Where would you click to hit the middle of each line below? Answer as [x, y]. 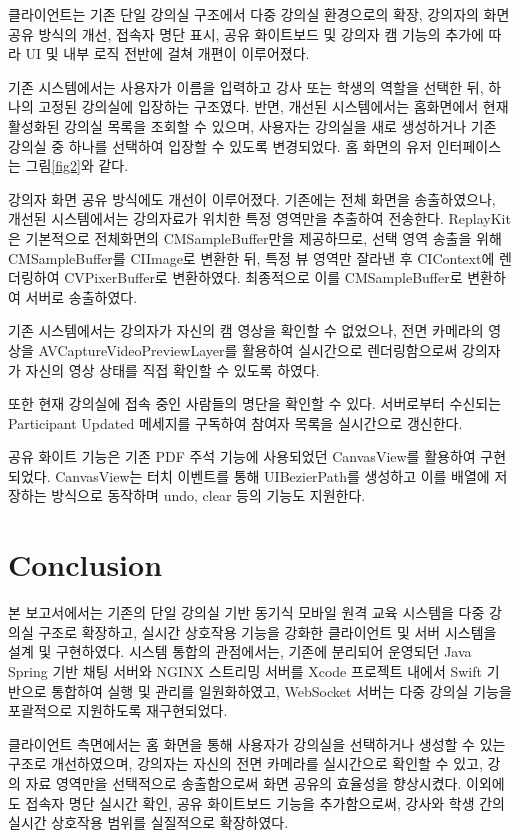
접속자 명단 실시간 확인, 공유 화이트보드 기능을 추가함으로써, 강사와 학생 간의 [265, 802]
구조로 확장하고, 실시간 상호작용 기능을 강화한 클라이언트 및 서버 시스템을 [267, 631]
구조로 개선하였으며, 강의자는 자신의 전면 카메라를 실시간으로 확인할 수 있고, [245, 763]
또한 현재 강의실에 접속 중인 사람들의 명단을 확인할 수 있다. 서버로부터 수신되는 [255, 403]
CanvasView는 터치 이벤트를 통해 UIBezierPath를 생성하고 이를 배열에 [272, 475]
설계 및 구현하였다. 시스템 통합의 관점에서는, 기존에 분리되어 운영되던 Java [240, 651]
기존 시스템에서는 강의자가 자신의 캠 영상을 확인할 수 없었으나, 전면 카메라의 [246, 330]
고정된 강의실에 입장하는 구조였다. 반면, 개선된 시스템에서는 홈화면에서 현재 [273, 106]
